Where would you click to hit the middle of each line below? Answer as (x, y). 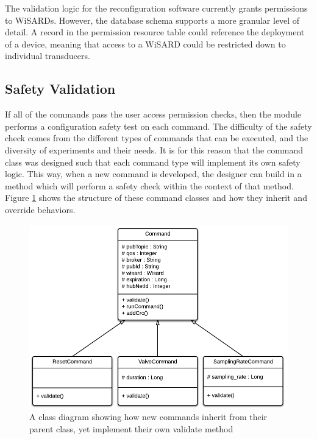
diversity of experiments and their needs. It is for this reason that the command (154, 149)
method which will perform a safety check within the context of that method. (149, 185)
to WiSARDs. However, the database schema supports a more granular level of (152, 20)
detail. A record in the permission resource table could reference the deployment (155, 32)
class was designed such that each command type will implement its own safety (153, 162)
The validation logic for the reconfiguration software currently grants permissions (156, 8)
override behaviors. (40, 209)
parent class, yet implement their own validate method (131, 429)
